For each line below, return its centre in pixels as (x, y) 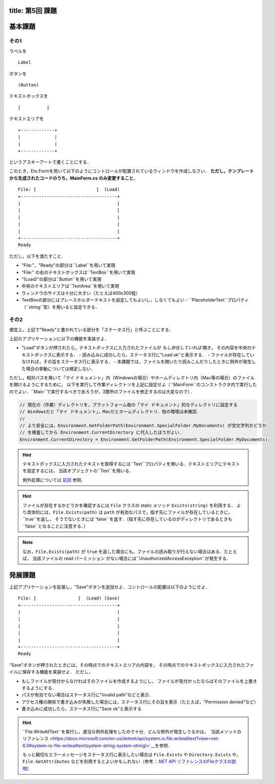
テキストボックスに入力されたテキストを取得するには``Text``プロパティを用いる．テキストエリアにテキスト (131, 464)
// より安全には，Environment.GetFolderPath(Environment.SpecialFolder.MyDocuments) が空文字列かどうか (143, 425)
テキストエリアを (27, 119)
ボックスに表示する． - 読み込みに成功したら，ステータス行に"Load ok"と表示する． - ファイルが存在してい (144, 355)
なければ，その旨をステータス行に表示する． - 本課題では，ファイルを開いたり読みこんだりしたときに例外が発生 (137, 362)
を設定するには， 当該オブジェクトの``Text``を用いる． (78, 471)
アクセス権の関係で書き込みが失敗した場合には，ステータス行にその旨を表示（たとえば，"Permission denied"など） (140, 702)
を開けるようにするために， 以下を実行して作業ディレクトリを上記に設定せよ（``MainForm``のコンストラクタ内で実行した (133, 385)
